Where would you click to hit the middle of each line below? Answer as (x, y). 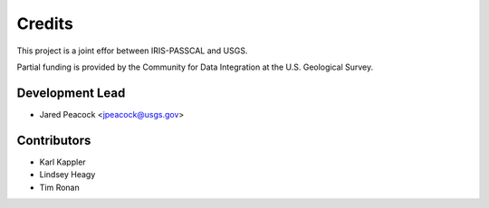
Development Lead (71, 93)
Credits (45, 24)
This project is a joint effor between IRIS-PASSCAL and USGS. (132, 51)
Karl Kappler (62, 162)
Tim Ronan (60, 187)
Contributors (54, 140)
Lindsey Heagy (67, 175)
